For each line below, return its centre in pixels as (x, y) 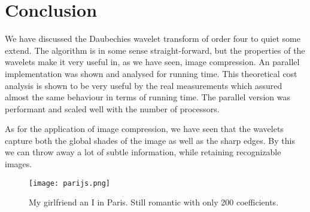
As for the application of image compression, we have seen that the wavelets (144, 129)
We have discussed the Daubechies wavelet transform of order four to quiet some (153, 39)
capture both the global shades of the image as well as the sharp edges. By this (150, 140)
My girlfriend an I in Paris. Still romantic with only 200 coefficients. (154, 202)
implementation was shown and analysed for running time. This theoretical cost (151, 73)
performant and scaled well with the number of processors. (112, 108)
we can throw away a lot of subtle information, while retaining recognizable (143, 152)
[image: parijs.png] (70, 183)
